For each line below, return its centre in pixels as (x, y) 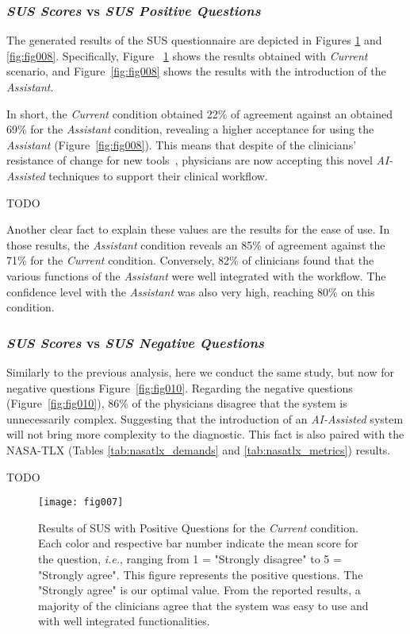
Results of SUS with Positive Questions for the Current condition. (198, 527)
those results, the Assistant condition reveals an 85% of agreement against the (196, 244)
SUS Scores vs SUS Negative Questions (136, 342)
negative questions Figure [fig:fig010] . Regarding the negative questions (180, 387)
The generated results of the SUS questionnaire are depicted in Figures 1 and (194, 40)
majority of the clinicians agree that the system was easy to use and (203, 605)
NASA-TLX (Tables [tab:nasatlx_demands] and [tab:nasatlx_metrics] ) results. (199, 449)
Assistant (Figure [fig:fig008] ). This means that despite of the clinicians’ (182, 144)
